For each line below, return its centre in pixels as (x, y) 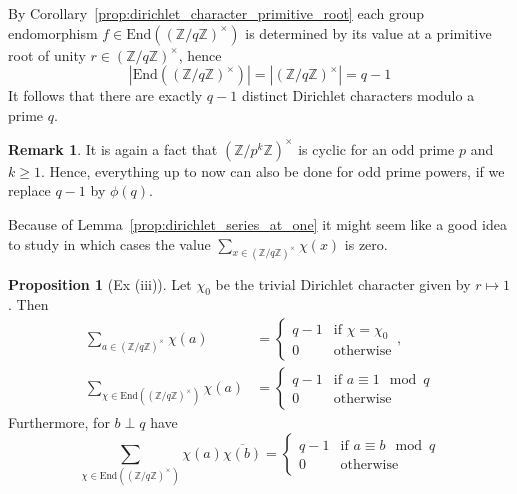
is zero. (366, 243)
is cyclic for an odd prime (376, 148)
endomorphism (53, 32)
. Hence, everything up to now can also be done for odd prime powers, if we (272, 170)
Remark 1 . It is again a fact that (113, 148)
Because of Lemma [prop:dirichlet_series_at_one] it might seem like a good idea (257, 224)
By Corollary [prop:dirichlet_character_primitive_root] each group (216, 13)
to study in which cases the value (109, 243)
